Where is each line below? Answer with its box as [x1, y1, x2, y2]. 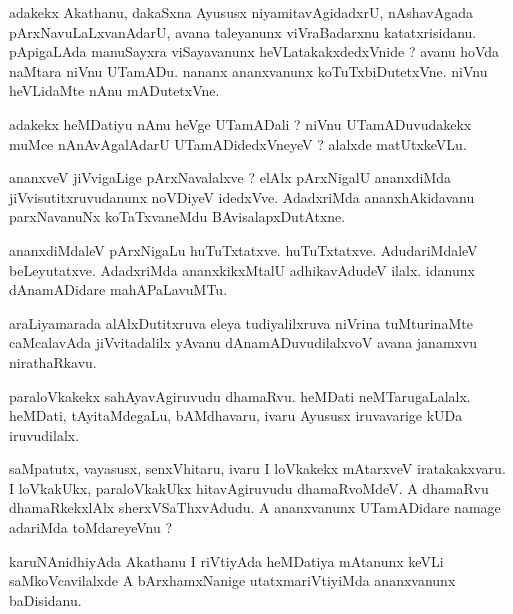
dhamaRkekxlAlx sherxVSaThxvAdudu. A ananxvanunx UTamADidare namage [9, 497, 501, 518]
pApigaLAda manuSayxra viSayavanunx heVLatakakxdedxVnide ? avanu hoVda [9, 41, 500, 62]
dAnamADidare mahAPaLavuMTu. [9, 279, 228, 300]
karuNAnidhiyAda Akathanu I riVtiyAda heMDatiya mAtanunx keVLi [9, 550, 444, 571]
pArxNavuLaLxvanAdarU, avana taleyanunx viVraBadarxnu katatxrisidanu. [9, 21, 477, 42]
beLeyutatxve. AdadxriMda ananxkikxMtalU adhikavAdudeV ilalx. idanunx [9, 259, 475, 280]
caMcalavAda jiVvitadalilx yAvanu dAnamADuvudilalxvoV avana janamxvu [9, 332, 478, 353]
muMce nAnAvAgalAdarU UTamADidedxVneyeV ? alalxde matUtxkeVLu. [9, 133, 467, 154]
